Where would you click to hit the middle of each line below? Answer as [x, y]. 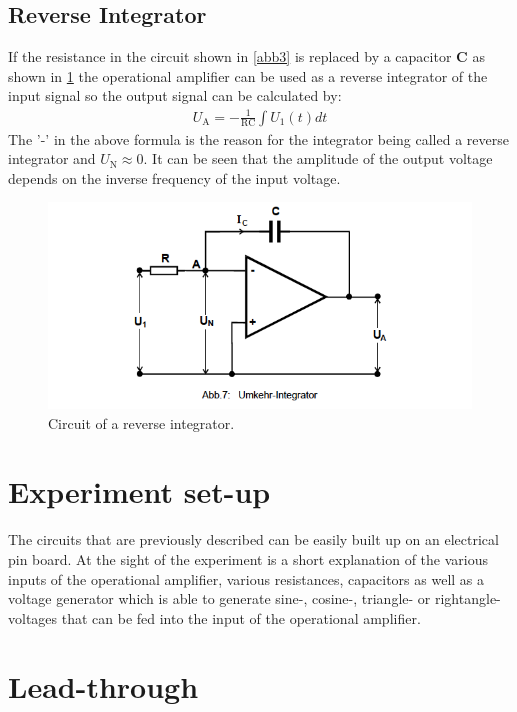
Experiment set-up [139, 491]
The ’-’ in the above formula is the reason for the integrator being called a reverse [258, 138]
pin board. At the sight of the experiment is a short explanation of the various [248, 558]
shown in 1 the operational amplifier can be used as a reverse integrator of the [248, 75]
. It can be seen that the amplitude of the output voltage [318, 158]
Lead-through [103, 686]
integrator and [52, 158]
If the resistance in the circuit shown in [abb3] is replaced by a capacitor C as [246, 56]
